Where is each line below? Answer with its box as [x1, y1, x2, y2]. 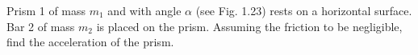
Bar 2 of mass [6, 18, 75, 34]
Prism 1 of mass [6, 2, 86, 18]
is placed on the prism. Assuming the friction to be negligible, [96, 18, 403, 34]
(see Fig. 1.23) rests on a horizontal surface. [195, 2, 412, 18]
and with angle [107, 2, 182, 18]
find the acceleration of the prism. [6, 33, 174, 50]
